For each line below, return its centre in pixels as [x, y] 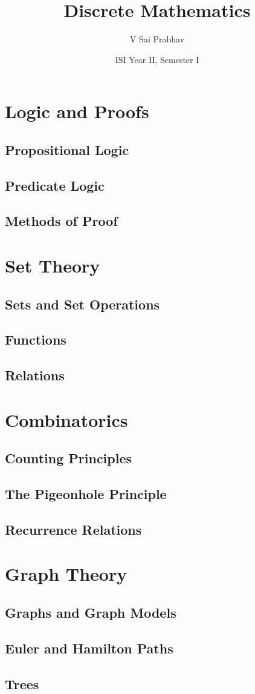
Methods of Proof [61, 221]
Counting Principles [69, 458]
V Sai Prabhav [157, 39]
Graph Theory [66, 574]
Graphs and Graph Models [91, 613]
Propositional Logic [67, 149]
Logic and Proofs [77, 111]
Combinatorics [66, 419]
